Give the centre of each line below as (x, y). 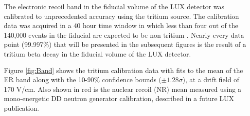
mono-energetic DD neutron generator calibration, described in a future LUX (119, 98)
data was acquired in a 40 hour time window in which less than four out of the (121, 25)
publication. (22, 108)
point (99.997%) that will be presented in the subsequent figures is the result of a (125, 44)
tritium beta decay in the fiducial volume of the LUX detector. (98, 53)
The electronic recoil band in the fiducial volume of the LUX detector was (114, 6)
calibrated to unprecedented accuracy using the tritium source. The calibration (122, 16)
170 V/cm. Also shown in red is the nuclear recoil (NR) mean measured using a (123, 89)
